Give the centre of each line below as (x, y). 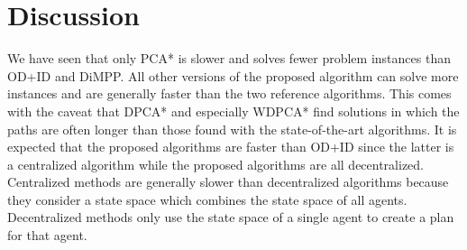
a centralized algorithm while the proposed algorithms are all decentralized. (215, 164)
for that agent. (47, 235)
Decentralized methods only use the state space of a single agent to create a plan (231, 217)
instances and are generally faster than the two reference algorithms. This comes (229, 93)
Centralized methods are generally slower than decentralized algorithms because (228, 182)
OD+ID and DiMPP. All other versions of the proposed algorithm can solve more (233, 75)
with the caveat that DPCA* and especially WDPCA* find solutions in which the (233, 111)
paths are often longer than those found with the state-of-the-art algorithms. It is (232, 129)
